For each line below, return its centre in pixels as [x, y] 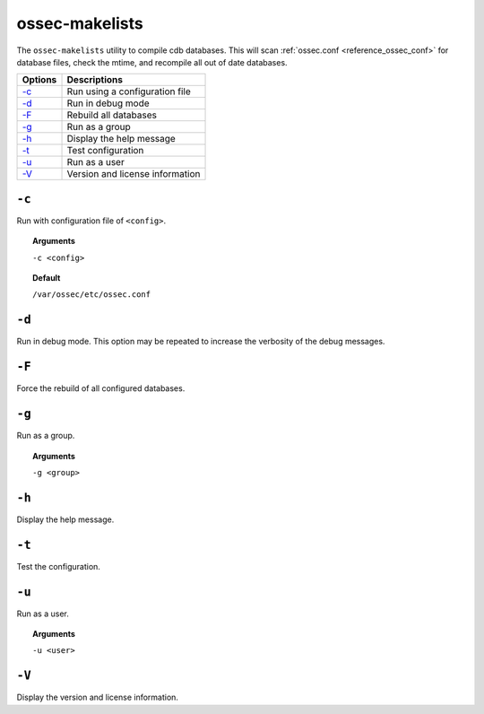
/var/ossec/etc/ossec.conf [92, 295]
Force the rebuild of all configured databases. [101, 388]
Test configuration [105, 151]
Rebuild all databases [112, 115]
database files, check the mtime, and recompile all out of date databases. [152, 62]
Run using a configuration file [129, 91]
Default [47, 278]
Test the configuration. [58, 566]
